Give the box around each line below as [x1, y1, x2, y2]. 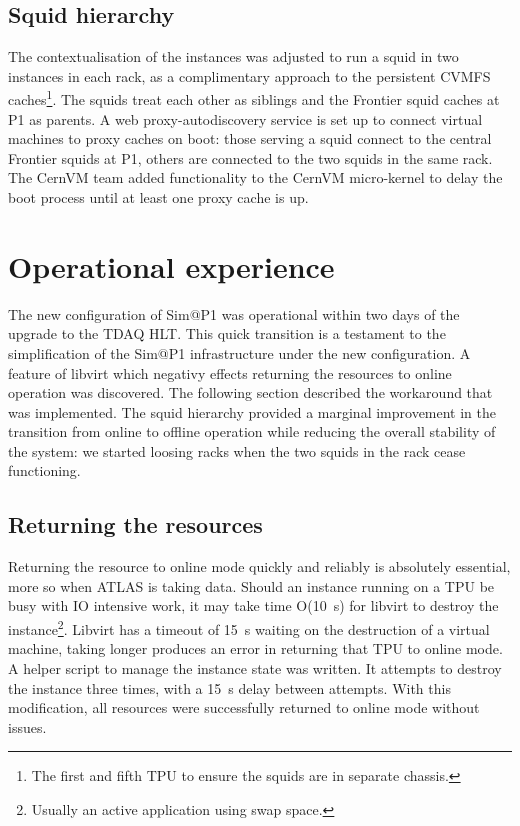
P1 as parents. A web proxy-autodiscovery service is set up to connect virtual [8, 108, 483, 129]
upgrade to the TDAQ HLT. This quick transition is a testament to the [8, 323, 446, 344]
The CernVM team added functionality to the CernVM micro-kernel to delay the [8, 167, 503, 188]
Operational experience [8, 245, 335, 286]
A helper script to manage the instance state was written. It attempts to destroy [8, 657, 502, 678]
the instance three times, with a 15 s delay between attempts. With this [8, 677, 451, 698]
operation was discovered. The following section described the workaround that [8, 382, 493, 403]
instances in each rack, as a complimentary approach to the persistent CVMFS [8, 65, 491, 86]
